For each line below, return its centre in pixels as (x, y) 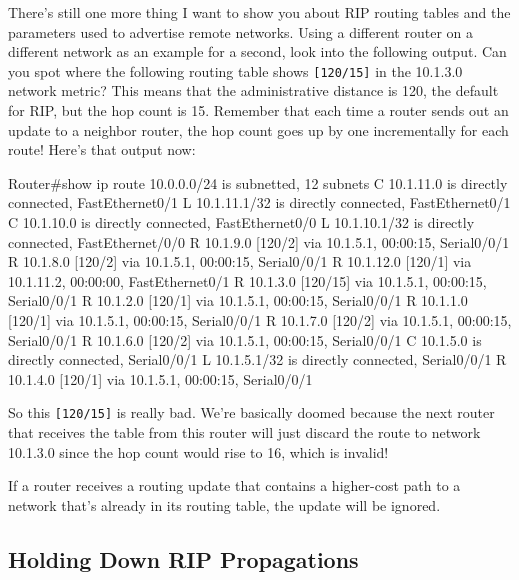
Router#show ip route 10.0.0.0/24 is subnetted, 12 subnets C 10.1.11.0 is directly (258, 182)
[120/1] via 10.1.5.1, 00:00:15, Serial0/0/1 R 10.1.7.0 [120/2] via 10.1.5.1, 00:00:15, (260, 319)
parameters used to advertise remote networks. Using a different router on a (240, 31)
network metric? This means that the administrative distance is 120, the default (253, 90)
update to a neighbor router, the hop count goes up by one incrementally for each (258, 129)
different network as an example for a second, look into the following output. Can (257, 51)
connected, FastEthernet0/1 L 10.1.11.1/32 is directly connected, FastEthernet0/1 (259, 202)
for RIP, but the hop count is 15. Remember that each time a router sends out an (258, 110)
